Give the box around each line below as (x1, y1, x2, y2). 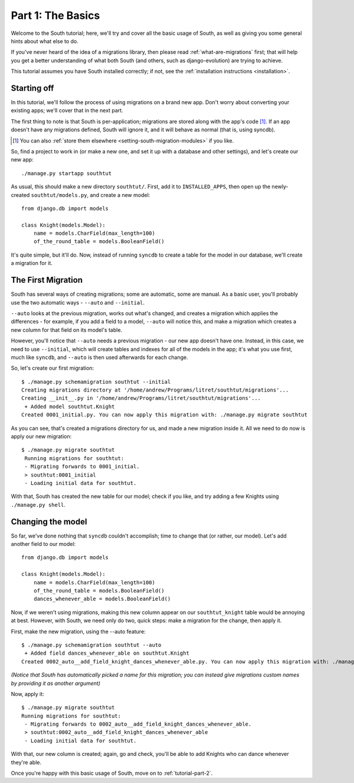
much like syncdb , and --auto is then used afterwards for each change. (11, 354, 188, 361)
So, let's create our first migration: (11, 364, 94, 372)
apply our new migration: (11, 433, 72, 440)
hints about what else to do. (11, 37, 79, 44)
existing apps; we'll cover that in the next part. (11, 107, 123, 114)
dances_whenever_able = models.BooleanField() (33, 596, 171, 603)
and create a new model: (90, 191, 150, 198)
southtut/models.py (31, 192, 88, 198)
